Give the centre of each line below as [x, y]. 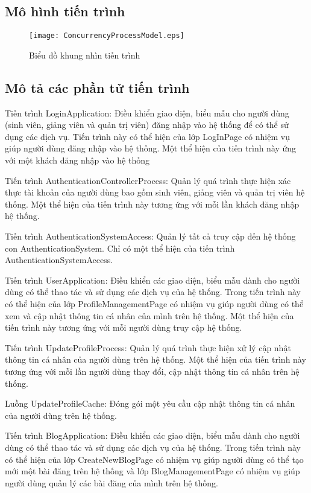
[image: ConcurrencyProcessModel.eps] [107, 36]
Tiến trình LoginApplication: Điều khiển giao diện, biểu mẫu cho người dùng [147, 113]
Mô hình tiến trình [65, 11]
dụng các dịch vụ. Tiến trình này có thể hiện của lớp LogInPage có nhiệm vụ [147, 136]
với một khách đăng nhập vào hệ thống [77, 160]
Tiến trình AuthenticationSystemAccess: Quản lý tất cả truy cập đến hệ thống [150, 236]
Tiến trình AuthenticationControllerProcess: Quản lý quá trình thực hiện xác [148, 180]
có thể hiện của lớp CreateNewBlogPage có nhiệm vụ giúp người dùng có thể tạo [154, 459]
